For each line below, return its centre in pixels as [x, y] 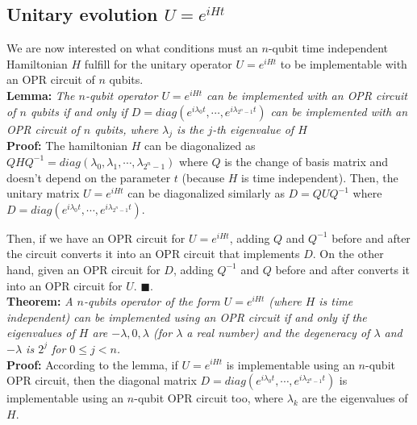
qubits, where [127, 129]
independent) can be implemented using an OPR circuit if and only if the [187, 317]
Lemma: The [41, 95]
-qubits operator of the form [152, 301]
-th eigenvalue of [253, 129]
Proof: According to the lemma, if [92, 364]
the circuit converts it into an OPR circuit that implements [153, 254]
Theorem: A [40, 301]
